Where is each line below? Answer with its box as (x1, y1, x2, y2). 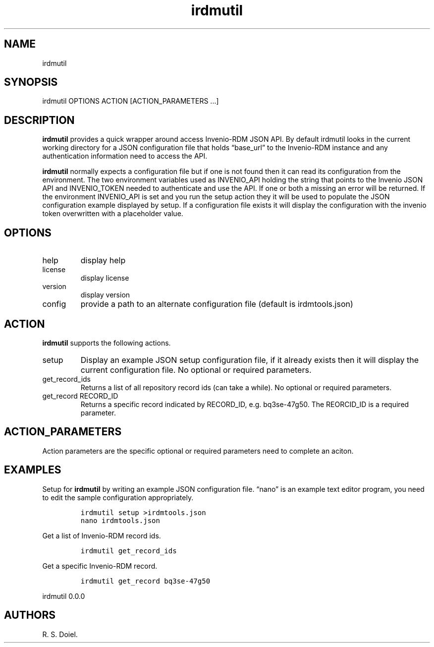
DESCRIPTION (4, 114, 75, 126)
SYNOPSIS (4, 76, 58, 89)
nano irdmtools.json (80, 516, 160, 525)
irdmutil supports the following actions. (42, 338, 171, 347)
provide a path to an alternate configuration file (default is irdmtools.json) (80, 299, 353, 309)
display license (80, 274, 129, 283)
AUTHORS (4, 609, 56, 622)
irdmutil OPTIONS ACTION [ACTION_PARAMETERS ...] (42, 97, 219, 106)
